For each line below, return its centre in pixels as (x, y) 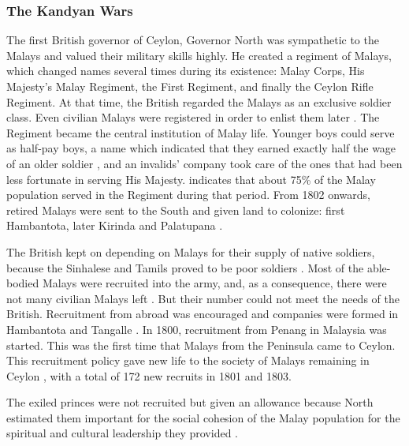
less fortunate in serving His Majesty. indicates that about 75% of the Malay (191, 179)
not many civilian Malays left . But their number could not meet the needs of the (203, 298)
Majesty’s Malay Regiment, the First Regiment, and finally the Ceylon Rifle (190, 86)
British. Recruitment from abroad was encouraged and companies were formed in (203, 314)
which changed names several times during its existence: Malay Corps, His (186, 71)
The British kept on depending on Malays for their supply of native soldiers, (191, 251)
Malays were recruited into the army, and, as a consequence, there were (214, 283)
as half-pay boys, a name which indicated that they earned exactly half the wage (201, 148)
